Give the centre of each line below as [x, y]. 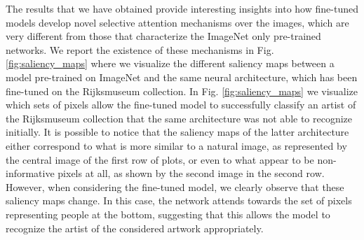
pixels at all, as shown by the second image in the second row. [191, 173]
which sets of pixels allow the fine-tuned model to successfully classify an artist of [181, 105]
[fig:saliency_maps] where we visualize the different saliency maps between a [170, 63]
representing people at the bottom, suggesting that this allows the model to [168, 214]
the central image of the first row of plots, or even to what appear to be [160, 159]
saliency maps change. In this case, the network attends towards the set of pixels [179, 200]
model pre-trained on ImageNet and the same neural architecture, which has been [182, 77]
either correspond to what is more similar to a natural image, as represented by [176, 145]
